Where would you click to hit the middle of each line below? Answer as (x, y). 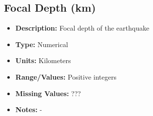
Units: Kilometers (43, 60)
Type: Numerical (42, 44)
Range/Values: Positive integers (66, 76)
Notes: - (29, 109)
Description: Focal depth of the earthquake (82, 28)
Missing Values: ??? (48, 93)
